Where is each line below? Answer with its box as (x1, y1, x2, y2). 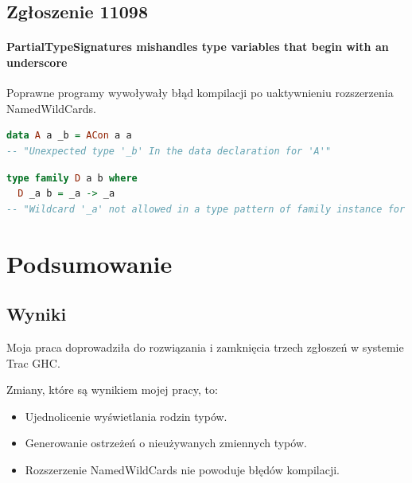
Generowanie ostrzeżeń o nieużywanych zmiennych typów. (25, 434, 307, 451)
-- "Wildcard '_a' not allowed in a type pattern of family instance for (6, 203, 406, 215)
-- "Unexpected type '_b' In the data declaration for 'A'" (6, 145, 332, 157)
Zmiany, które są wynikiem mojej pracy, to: (6, 381, 218, 398)
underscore (6, 53, 68, 70)
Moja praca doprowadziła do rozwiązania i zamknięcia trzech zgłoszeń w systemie (6, 338, 404, 355)
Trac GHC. (6, 354, 60, 371)
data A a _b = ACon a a (6, 130, 132, 142)
